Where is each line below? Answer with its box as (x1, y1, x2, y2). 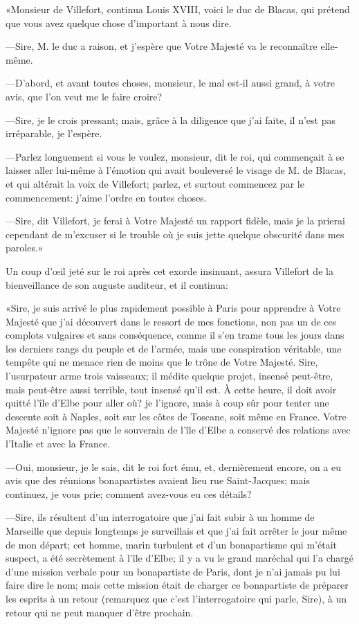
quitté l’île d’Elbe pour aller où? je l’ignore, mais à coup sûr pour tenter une (6, 395, 329, 410)
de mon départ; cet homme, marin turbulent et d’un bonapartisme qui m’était (6, 537, 337, 551)
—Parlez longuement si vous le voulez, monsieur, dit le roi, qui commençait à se (6, 149, 344, 163)
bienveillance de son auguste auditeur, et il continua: (6, 277, 228, 292)
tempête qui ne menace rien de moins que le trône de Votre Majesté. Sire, (6, 355, 318, 369)
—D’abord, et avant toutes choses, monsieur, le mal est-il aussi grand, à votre (6, 75, 335, 90)
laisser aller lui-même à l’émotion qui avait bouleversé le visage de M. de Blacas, (6, 163, 346, 177)
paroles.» (6, 240, 44, 255)
